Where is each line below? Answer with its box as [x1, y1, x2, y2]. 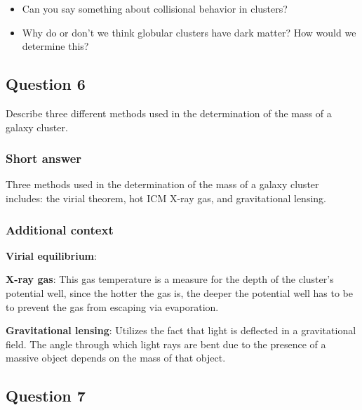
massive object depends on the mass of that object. [6, 350, 226, 365]
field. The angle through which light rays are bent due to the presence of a [6, 336, 326, 351]
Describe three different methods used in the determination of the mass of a [6, 105, 332, 120]
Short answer [6, 150, 82, 167]
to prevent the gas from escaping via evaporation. [6, 299, 219, 314]
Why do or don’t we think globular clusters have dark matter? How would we [22, 25, 356, 39]
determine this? [22, 39, 89, 53]
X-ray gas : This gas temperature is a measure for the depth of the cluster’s [6, 272, 334, 286]
